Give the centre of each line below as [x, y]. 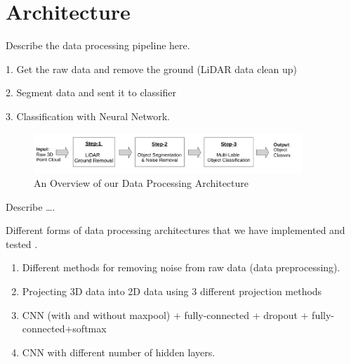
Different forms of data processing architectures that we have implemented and [175, 230]
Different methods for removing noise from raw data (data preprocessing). [181, 267]
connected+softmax [64, 329]
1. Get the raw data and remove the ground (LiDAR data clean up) [151, 69]
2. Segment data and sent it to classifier [91, 92]
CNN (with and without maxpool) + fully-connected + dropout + [165, 314]
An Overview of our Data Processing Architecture [141, 183]
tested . [22, 243]
